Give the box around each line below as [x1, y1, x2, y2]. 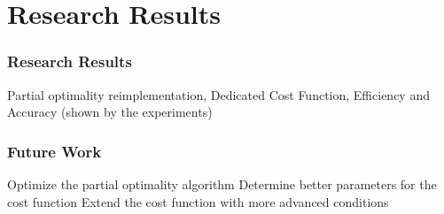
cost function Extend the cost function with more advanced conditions [7, 192, 389, 210]
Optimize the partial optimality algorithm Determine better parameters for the [7, 175, 437, 193]
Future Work [7, 140, 102, 162]
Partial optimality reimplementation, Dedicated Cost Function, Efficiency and [7, 85, 430, 103]
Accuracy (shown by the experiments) [7, 103, 213, 121]
